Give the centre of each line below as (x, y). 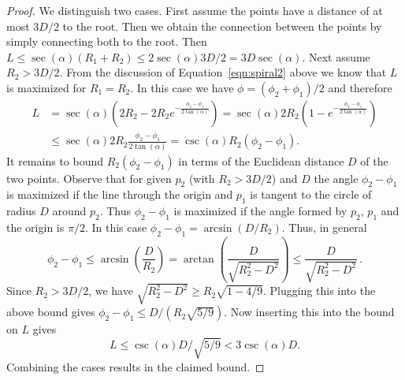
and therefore (360, 87)
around (69, 211)
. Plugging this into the (319, 291)
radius (21, 211)
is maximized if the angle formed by (260, 211)
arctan (199, 259)
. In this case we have (182, 87)
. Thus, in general (324, 227)
